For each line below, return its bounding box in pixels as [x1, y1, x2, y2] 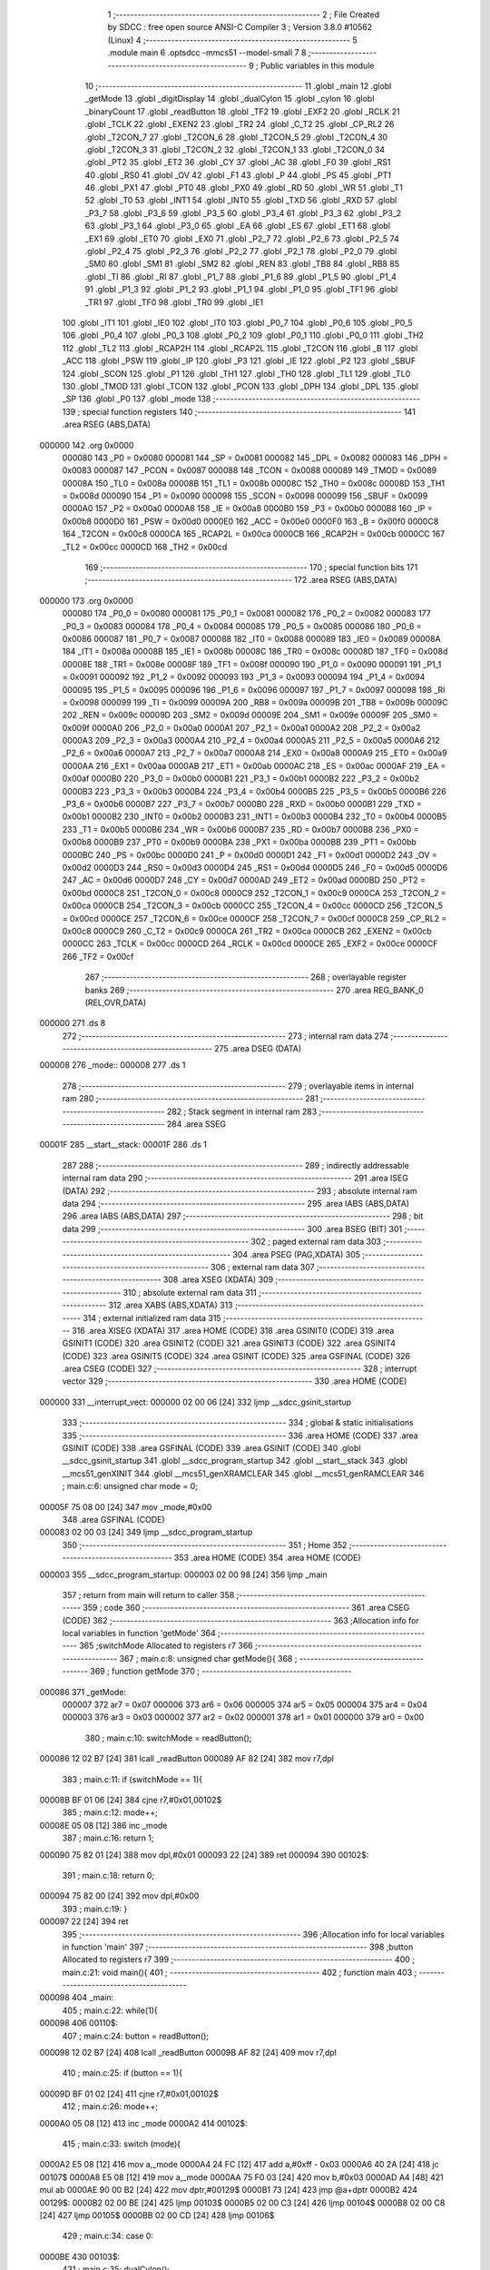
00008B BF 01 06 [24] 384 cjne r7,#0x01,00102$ [39, 1794, 222, 1805]
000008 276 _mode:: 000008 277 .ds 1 [39, 1060, 186, 1071]
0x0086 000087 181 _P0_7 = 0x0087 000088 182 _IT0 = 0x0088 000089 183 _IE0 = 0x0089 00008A [62, 633, 441, 644]
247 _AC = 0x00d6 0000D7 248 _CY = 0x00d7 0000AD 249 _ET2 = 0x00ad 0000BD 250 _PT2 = [62, 874, 426, 885]
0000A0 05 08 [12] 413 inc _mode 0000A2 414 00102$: [39, 2117, 249, 2128]
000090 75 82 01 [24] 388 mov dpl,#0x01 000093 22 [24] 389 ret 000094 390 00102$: [39, 1849, 369, 1860]
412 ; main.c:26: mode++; [62, 2101, 159, 2112]
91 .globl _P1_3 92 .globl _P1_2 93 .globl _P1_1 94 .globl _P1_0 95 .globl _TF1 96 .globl [84, 284, 398, 295]
